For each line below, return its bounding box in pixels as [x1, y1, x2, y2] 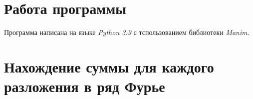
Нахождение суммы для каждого [4, 56, 214, 76]
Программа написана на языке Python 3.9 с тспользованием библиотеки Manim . [4, 27, 250, 37]
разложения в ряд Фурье [4, 76, 165, 96]
